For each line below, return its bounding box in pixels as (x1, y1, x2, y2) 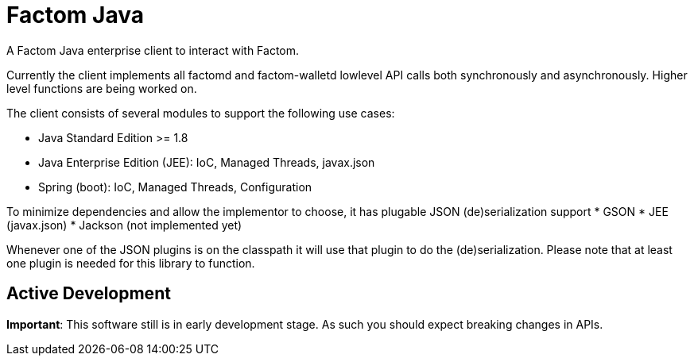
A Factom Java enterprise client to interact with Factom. (6, 43, 300, 57)
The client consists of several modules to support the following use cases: (6, 106, 395, 120)
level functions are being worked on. (6, 81, 197, 95)
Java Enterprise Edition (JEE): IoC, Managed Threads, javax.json (38, 155, 375, 169)
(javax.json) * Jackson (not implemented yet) (6, 218, 242, 232)
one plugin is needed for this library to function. (6, 256, 255, 270)
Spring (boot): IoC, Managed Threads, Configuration (38, 179, 312, 194)
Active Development (6, 283, 171, 304)
